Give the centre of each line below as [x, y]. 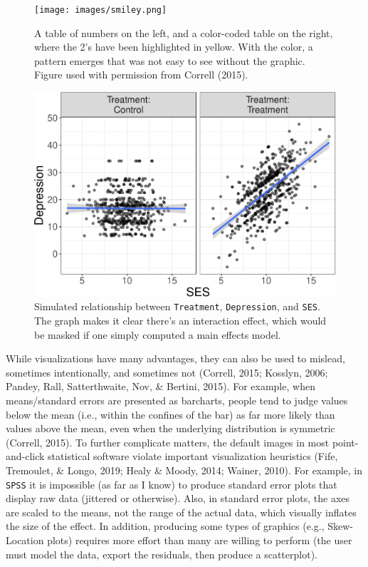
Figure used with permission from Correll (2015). [141, 75]
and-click [25, 456]
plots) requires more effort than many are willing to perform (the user [200, 540]
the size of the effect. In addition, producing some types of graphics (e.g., [165, 526]
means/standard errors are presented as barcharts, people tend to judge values [177, 400]
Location [25, 540]
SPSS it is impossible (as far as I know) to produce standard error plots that [172, 484]
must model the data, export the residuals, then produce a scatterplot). [162, 554]
